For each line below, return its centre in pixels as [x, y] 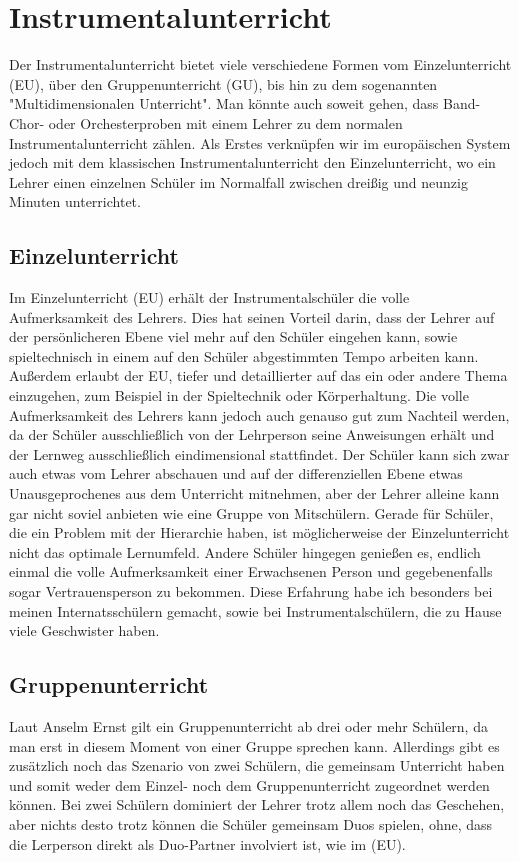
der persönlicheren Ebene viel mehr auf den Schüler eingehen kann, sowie [233, 336]
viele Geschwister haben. [84, 630]
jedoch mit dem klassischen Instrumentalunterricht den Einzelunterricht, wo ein [252, 162]
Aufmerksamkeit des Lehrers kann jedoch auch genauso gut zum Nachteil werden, [259, 414]
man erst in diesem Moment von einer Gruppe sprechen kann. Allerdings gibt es [254, 745]
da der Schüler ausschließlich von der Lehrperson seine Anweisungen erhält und [252, 434]
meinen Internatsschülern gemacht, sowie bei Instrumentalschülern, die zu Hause [255, 610]
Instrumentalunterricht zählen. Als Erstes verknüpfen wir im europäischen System [260, 142]
